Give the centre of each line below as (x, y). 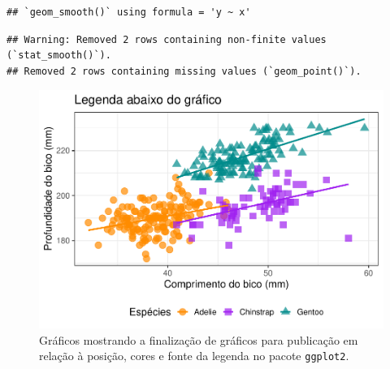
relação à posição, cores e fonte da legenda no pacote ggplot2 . (194, 356)
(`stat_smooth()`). (59, 56)
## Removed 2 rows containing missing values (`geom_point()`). (184, 71)
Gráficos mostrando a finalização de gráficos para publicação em (199, 339)
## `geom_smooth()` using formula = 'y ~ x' (129, 12)
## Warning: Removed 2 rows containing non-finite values (167, 39)
